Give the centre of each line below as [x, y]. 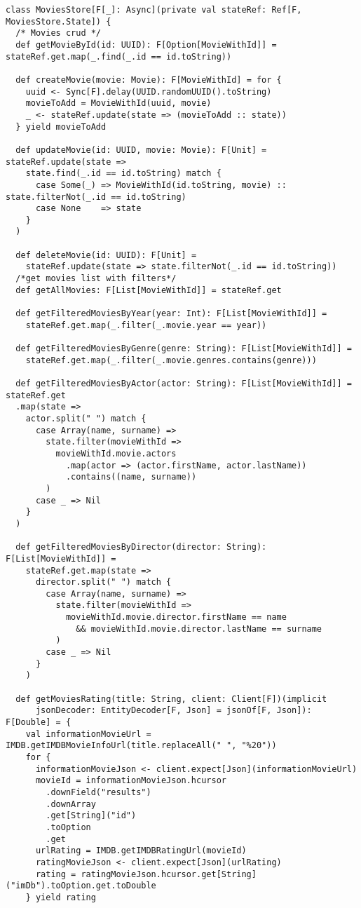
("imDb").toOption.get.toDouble [81, 886]
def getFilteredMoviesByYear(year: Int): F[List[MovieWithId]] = [171, 314]
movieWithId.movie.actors [116, 453]
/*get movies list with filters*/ [96, 279]
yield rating [66, 897]
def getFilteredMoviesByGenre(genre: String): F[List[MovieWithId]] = [184, 349]
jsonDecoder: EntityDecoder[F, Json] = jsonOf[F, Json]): [173, 711]
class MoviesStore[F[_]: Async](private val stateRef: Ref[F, [154, 10]
